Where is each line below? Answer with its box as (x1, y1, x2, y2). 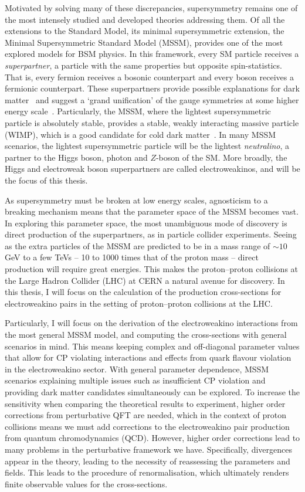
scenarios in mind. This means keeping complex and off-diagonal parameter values (5, 340, 300, 352)
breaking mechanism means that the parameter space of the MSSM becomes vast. (5, 205, 299, 218)
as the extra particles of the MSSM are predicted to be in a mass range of (5, 239, 270, 252)
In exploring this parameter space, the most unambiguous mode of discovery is (5, 216, 287, 229)
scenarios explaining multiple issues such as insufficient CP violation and (5, 374, 266, 386)
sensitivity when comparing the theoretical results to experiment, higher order (5, 397, 286, 409)
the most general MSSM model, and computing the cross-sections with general (5, 328, 287, 341)
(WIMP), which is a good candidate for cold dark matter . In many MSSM (5, 128, 276, 140)
